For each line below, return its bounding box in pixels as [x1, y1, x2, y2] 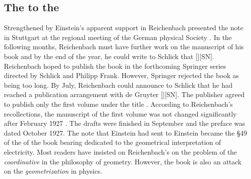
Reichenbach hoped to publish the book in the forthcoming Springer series [4, 60, 226, 71]
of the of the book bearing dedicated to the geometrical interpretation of [4, 137, 221, 147]
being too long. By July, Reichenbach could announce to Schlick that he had [4, 80, 233, 90]
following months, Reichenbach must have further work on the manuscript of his [4, 41, 244, 52]
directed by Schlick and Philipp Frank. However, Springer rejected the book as [4, 70, 239, 80]
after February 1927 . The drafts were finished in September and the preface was [4, 118, 245, 128]
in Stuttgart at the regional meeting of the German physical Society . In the [4, 32, 232, 42]
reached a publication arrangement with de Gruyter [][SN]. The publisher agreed [4, 89, 245, 99]
